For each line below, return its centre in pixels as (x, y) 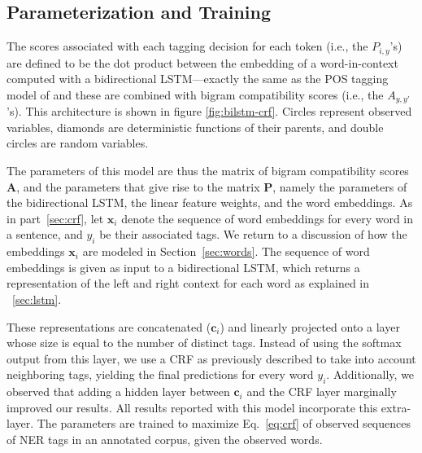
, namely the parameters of (340, 186)
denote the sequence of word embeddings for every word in (268, 218)
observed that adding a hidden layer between (118, 391)
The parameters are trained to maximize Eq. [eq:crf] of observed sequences (224, 423)
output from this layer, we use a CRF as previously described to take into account (211, 358)
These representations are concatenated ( (109, 326)
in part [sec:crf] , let (55, 218)
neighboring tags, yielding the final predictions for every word (160, 374)
